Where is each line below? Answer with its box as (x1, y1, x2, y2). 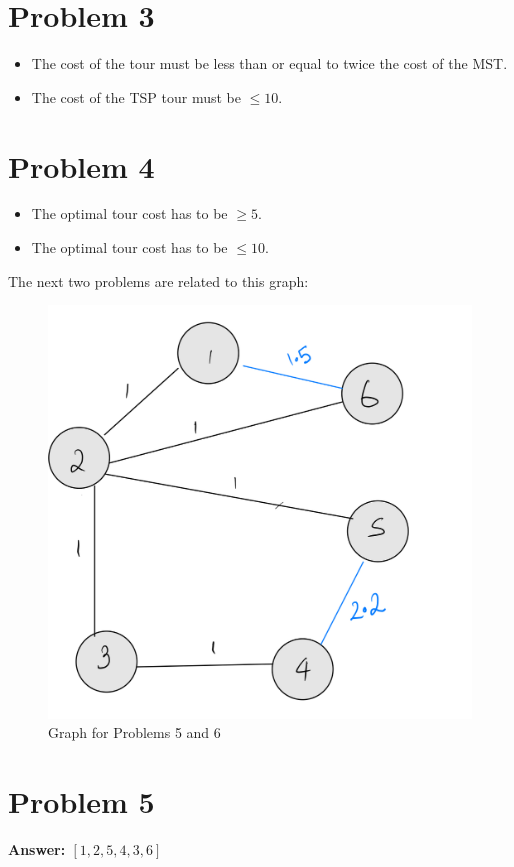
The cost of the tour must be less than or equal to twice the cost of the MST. (31, 53, 508, 74)
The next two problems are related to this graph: (8, 270, 309, 291)
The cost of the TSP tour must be (31, 86, 241, 107)
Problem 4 (8, 145, 155, 186)
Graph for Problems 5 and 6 (48, 722, 221, 743)
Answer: (8, 839, 66, 860)
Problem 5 (8, 781, 155, 822)
